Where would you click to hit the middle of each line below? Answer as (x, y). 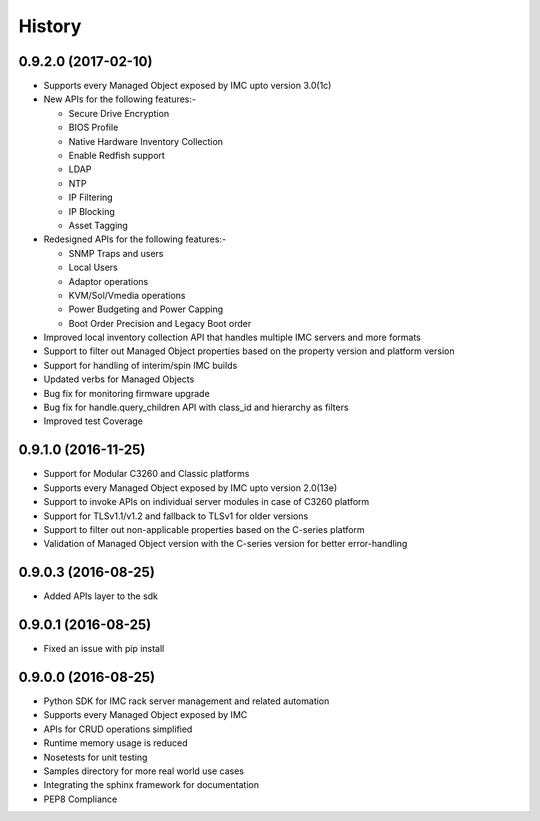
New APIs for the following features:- (120, 99)
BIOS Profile (93, 127)
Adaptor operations (108, 281)
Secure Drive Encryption (119, 113)
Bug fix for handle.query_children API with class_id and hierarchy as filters (196, 407)
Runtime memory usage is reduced (115, 743)
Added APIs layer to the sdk (101, 596)
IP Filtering (91, 197)
